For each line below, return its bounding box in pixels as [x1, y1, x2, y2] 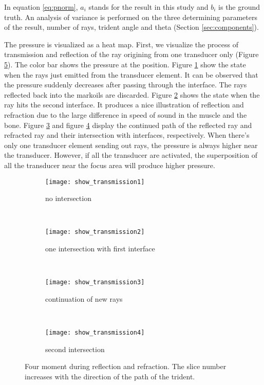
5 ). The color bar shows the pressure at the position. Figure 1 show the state [4, 59, 246, 69]
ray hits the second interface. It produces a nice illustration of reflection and [4, 99, 244, 110]
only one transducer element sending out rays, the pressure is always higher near [4, 139, 258, 150]
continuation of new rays [45, 293, 123, 304]
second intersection [45, 343, 105, 354]
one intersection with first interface [45, 243, 155, 253]
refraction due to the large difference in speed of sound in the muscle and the [4, 109, 247, 120]
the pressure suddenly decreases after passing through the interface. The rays [4, 79, 247, 90]
